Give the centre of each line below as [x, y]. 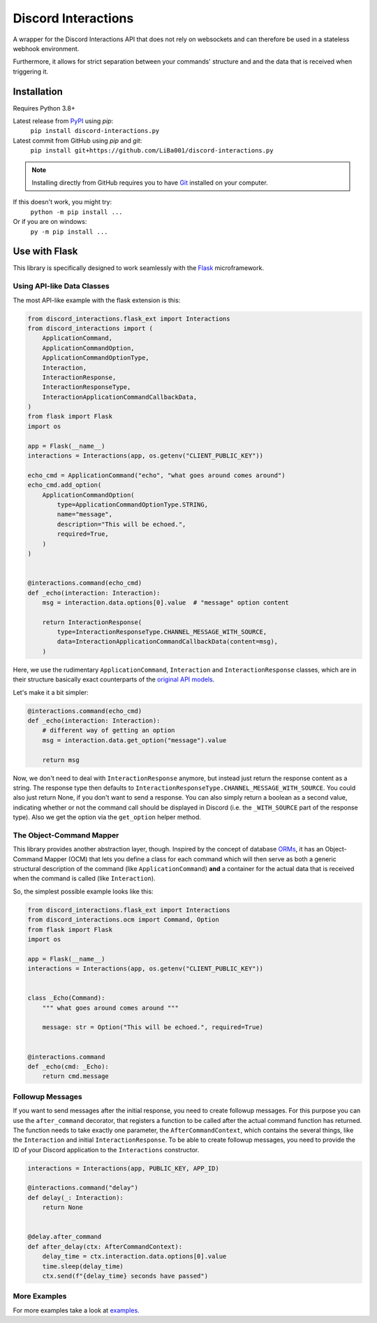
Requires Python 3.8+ [44, 108]
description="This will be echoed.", [121, 524]
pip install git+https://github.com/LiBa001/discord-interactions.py [152, 151]
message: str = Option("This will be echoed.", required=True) [153, 1027]
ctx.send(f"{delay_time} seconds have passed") [125, 1276]
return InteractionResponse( [92, 622]
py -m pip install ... [69, 232]
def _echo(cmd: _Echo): [68, 1067]
